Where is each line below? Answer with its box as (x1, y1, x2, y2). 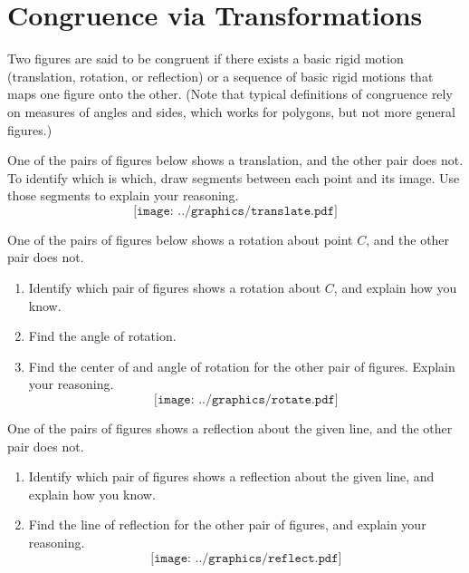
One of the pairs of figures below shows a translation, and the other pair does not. (7, 151, 464, 170)
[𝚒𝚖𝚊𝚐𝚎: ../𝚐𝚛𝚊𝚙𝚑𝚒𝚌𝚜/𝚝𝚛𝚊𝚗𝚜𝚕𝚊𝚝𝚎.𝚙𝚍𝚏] (133, 204, 338, 218)
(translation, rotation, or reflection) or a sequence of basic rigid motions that (7, 66, 434, 85)
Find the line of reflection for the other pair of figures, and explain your (28, 515, 426, 534)
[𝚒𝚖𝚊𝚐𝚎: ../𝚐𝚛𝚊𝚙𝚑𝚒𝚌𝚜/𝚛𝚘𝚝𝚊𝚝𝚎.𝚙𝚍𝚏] (154, 393, 339, 407)
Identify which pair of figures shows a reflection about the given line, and (28, 467, 435, 486)
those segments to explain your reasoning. (7, 186, 239, 205)
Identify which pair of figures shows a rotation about (28, 278, 321, 297)
